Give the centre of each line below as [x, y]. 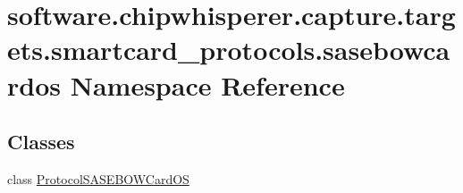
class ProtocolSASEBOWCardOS [98, 178]
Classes [41, 142]
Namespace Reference [207, 84]
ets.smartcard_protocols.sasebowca [229, 50]
